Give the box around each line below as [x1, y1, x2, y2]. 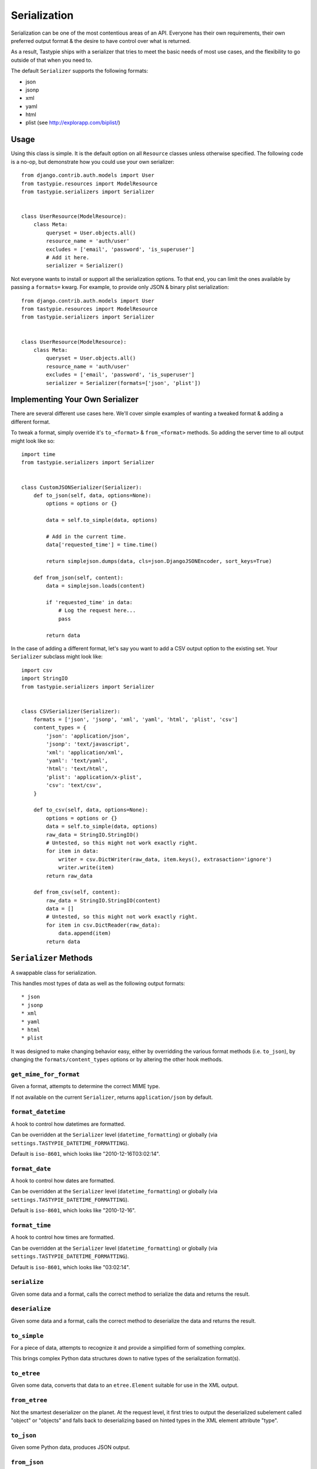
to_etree [11, 1370, 41, 1377]
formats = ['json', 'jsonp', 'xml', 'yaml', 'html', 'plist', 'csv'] [33, 716, 238, 723]
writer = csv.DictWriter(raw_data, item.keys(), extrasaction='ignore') [58, 856, 272, 863]
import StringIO [21, 675, 68, 682]
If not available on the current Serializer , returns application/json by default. [11, 1094, 213, 1101]
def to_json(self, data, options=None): [33, 492, 152, 499]
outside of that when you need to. [11, 56, 93, 63]
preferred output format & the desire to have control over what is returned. [11, 37, 191, 44]
